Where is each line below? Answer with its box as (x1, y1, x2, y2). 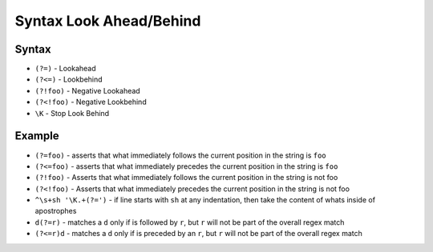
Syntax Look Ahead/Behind (14, 12, 201, 30)
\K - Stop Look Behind (34, 108, 110, 118)
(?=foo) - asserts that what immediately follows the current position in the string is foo (34, 150, 326, 160)
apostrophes (34, 206, 77, 216)
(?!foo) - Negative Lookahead (34, 86, 140, 95)
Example (14, 129, 59, 143)
